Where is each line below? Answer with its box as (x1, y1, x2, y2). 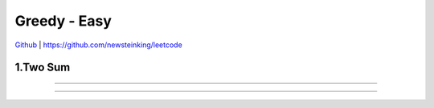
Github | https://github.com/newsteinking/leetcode (14, 40, 182, 50)
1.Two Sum (14, 61, 71, 74)
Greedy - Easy (14, 12, 113, 30)
